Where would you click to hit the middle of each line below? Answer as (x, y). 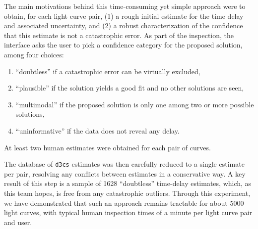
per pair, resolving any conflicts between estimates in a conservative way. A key (125, 173)
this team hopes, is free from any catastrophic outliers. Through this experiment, (127, 193)
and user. (18, 222)
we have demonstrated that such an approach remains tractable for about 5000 (124, 203)
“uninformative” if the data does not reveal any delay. (97, 130)
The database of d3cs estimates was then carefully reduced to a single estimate (124, 164)
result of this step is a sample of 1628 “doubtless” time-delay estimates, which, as (128, 183)
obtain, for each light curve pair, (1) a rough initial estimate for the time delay (124, 16)
